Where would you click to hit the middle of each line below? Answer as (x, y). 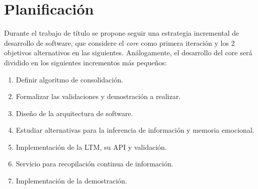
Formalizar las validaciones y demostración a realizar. (98, 96)
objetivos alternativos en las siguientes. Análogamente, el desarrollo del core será (128, 53)
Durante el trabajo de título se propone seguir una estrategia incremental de (122, 33)
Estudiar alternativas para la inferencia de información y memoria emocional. (135, 130)
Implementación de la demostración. (71, 181)
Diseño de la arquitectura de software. (74, 113)
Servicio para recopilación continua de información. (95, 164)
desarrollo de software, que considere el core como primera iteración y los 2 (119, 42)
